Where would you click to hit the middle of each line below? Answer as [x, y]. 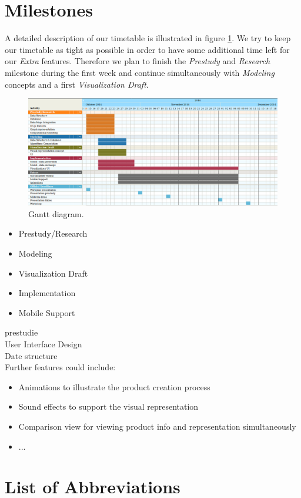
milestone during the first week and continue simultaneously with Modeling [140, 72]
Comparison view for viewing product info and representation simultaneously [157, 426]
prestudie [21, 332]
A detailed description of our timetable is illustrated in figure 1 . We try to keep [148, 38]
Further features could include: [60, 367]
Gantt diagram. [56, 213]
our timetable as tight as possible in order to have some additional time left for [147, 49]
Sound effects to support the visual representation [108, 406]
